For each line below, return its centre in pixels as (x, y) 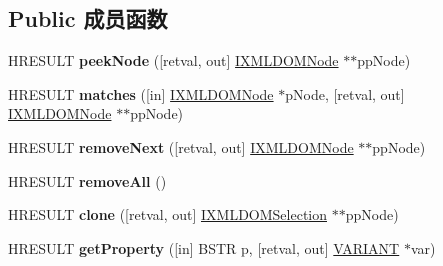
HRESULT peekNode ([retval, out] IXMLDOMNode (173, 60)
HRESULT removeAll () (87, 180)
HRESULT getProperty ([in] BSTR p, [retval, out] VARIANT (204, 247)
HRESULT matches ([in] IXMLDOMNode (141, 93)
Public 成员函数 (88, 18)
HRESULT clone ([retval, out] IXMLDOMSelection (167, 214)
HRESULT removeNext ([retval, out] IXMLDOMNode (181, 146)
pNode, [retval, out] (345, 93)
